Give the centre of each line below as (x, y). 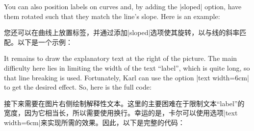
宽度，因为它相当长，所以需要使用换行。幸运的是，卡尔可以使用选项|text (121, 113)
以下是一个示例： (45, 42)
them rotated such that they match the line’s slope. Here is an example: (112, 16)
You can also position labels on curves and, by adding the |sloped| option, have (123, 6)
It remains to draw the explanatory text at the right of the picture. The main (121, 58)
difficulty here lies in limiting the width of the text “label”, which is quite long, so (127, 67)
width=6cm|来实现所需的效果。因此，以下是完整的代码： (94, 122)
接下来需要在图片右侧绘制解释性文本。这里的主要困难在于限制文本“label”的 (124, 103)
